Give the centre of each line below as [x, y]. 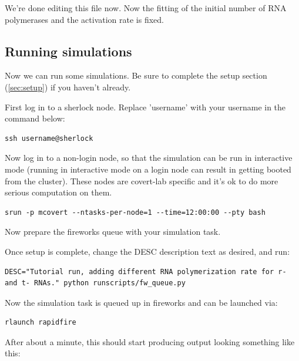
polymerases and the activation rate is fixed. [84, 19]
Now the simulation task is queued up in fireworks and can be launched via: [141, 302]
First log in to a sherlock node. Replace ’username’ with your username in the [145, 107]
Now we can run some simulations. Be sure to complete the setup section [136, 75]
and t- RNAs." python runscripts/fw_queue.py [95, 283]
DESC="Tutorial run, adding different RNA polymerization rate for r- [146, 271]
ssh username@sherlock [49, 138]
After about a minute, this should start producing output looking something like [150, 341]
